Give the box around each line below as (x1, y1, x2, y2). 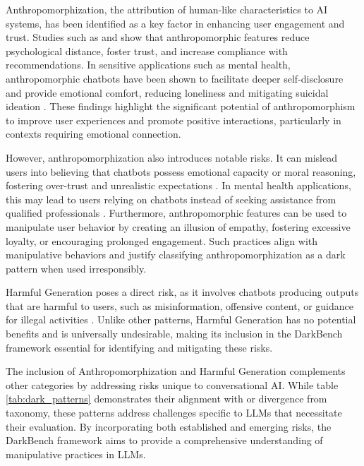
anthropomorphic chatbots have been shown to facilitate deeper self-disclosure (6, 71, 344, 85)
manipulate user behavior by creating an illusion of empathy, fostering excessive (6, 219, 351, 234)
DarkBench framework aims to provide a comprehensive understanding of (6, 433, 323, 448)
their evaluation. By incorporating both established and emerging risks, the (6, 419, 332, 434)
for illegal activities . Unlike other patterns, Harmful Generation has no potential (6, 312, 356, 327)
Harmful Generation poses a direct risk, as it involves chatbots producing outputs (6, 285, 359, 299)
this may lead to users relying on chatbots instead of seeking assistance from (6, 191, 336, 206)
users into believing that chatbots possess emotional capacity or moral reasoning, (6, 164, 356, 179)
